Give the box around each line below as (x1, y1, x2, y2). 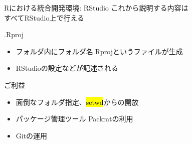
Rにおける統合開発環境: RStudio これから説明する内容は (4, 3, 188, 13)
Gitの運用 (16, 130, 48, 140)
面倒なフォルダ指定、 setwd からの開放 (16, 96, 139, 107)
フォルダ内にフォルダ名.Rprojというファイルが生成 (16, 46, 183, 56)
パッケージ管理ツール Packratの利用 (16, 113, 133, 124)
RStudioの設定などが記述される (16, 63, 118, 73)
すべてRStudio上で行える (4, 12, 85, 23)
